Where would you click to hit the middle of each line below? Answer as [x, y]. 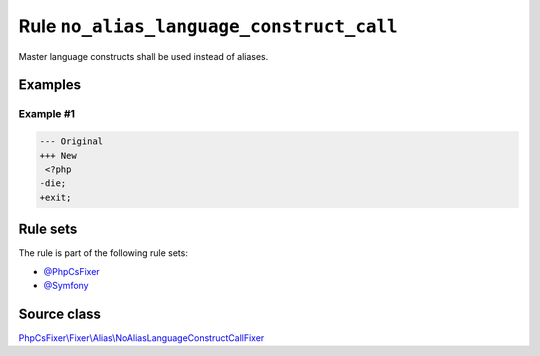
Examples [50, 85]
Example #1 [46, 114]
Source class [60, 313]
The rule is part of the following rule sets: [103, 253]
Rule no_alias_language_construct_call [208, 26]
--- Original [71, 141]
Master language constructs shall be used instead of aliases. [143, 56]
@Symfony [66, 285]
